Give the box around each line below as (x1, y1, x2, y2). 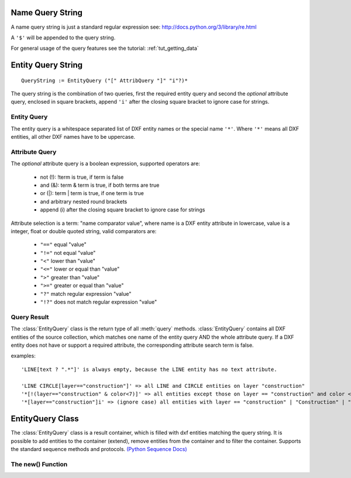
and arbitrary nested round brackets (40, 198, 128, 205)
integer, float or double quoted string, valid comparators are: (11, 227, 157, 234)
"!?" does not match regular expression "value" (40, 299, 157, 306)
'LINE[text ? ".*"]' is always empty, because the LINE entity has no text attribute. (21, 366, 277, 373)
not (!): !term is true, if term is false (40, 173, 124, 180)
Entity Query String (11, 60, 83, 70)
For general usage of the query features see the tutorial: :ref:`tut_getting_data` (11, 45, 199, 52)
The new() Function (11, 460, 68, 468)
